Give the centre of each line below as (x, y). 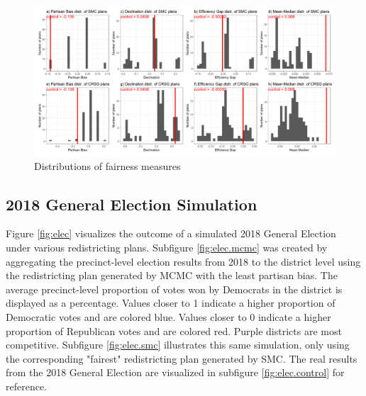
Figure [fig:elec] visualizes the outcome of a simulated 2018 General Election (171, 233)
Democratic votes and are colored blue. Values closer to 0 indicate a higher (168, 316)
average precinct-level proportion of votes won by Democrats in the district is (174, 289)
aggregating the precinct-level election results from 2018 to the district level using (183, 261)
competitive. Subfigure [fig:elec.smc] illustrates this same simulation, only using (178, 345)
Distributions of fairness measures (107, 165)
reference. (27, 386)
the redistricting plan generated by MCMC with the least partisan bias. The (172, 275)
